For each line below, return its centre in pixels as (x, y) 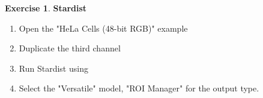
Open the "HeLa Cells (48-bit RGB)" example (103, 28)
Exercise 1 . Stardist (46, 8)
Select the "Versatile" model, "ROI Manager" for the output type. (139, 88)
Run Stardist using (53, 68)
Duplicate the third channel (70, 48)
